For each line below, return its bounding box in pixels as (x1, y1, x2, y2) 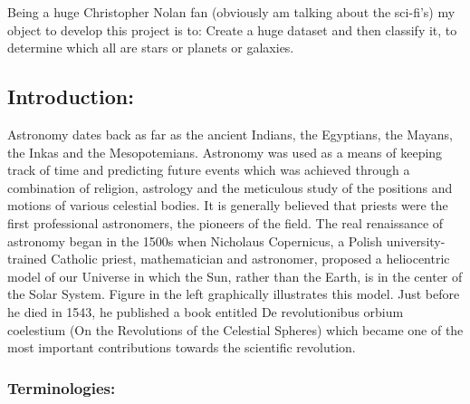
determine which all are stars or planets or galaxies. (7, 38, 294, 57)
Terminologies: (7, 376, 116, 399)
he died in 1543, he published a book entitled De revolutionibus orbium (7, 302, 404, 321)
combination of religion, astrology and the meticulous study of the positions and (7, 178, 453, 197)
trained (7, 249, 47, 268)
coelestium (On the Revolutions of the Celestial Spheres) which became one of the (7, 320, 464, 339)
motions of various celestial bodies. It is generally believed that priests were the (7, 196, 448, 215)
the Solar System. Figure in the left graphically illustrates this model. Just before (7, 284, 460, 303)
